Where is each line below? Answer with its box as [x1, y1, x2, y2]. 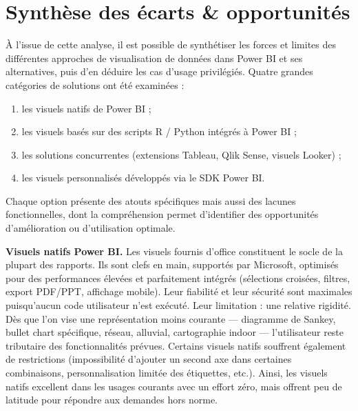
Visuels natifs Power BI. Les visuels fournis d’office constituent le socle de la [6, 243, 343, 258]
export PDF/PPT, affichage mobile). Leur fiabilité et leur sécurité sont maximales [6, 284, 352, 299]
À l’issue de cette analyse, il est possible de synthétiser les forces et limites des [6, 37, 337, 52]
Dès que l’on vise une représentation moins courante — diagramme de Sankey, [6, 311, 336, 325]
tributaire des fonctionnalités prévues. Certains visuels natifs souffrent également [6, 338, 346, 352]
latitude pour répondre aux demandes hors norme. [6, 392, 218, 407]
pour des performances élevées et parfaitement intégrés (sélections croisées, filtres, [6, 270, 350, 285]
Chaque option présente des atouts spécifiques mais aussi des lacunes [6, 193, 296, 208]
